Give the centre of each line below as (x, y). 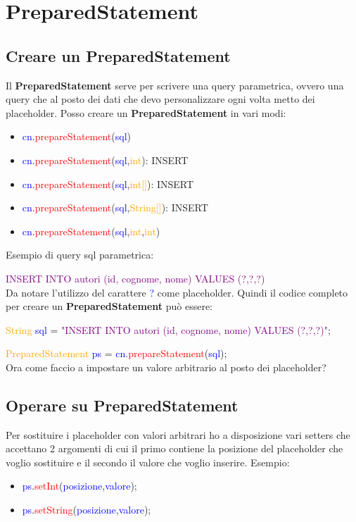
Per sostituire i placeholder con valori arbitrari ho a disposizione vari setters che (178, 434)
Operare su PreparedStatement (122, 405)
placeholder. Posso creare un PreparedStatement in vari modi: (146, 112)
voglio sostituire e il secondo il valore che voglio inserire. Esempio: (148, 462)
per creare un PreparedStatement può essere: (109, 306)
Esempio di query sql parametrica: (80, 255)
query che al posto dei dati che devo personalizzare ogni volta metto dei (160, 99)
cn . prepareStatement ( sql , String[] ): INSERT (115, 207)
